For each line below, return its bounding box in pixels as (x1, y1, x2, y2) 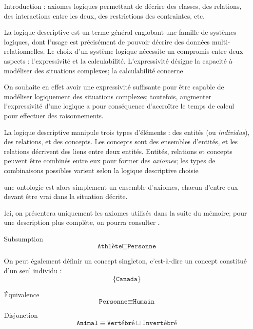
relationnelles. (4, 46, 45, 56)
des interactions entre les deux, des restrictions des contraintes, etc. (4, 10, 205, 21)
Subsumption (4, 233, 43, 243)
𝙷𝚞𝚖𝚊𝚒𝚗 (133, 298, 155, 306)
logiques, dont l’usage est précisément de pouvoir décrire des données (4, 36, 210, 46)
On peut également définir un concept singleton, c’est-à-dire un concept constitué (4, 256, 247, 266)
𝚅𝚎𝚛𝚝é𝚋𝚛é (107, 319, 135, 327)
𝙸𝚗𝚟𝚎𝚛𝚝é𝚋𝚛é (142, 319, 177, 327)
